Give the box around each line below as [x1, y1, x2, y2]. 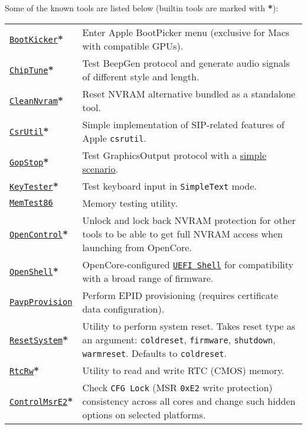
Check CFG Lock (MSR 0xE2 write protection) [82, 380, 273, 394]
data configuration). [82, 301, 165, 316]
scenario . [82, 161, 119, 175]
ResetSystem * [9, 332, 68, 346]
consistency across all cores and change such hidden [82, 394, 296, 408]
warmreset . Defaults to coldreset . [82, 346, 227, 360]
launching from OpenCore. [82, 240, 192, 254]
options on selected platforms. [82, 407, 206, 421]
